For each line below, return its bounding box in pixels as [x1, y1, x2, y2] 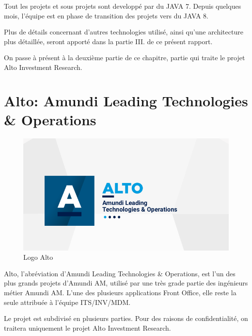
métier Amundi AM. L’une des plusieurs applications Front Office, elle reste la [4, 287, 236, 298]
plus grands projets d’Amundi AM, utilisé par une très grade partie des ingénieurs [4, 278, 248, 288]
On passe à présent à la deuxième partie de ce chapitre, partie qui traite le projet [4, 52, 245, 63]
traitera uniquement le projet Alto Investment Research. [4, 322, 171, 333]
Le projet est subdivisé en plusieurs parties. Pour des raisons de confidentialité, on [4, 313, 248, 323]
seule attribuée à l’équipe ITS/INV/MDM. [4, 297, 131, 307]
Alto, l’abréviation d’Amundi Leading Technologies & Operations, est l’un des [4, 268, 236, 278]
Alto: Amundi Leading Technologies [4, 90, 248, 110]
